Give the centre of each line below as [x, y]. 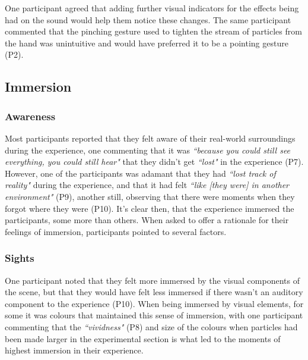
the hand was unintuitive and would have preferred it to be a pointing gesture [147, 43]
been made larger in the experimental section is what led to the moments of [143, 338]
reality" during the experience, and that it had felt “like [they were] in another [147, 185]
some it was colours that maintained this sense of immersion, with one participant [154, 315]
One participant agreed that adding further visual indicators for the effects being [152, 8]
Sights [20, 258]
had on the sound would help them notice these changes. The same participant [148, 19]
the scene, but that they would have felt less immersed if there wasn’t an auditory [154, 292]
